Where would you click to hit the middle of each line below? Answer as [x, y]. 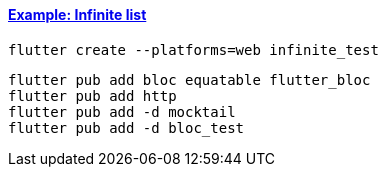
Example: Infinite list [77, 14]
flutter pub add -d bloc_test [126, 127]
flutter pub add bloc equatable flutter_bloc [189, 79]
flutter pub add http [92, 95]
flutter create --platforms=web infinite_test [193, 49]
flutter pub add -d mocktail [122, 111]
